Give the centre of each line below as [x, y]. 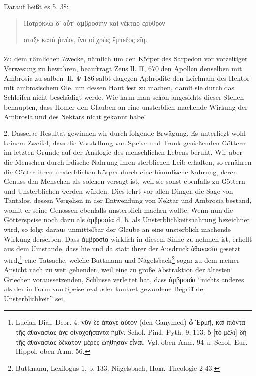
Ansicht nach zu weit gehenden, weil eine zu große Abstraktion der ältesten [117, 270]
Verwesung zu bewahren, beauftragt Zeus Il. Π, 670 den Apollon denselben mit [123, 68]
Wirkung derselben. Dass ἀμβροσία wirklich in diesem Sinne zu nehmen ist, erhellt [128, 239]
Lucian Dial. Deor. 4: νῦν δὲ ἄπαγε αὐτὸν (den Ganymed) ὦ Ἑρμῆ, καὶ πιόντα [130, 322]
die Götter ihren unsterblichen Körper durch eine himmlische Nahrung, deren [121, 171]
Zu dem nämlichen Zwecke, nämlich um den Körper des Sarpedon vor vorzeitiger [126, 58]
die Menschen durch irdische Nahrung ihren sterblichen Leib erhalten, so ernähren [128, 161]
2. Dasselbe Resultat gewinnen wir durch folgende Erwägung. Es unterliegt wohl [125, 133]
